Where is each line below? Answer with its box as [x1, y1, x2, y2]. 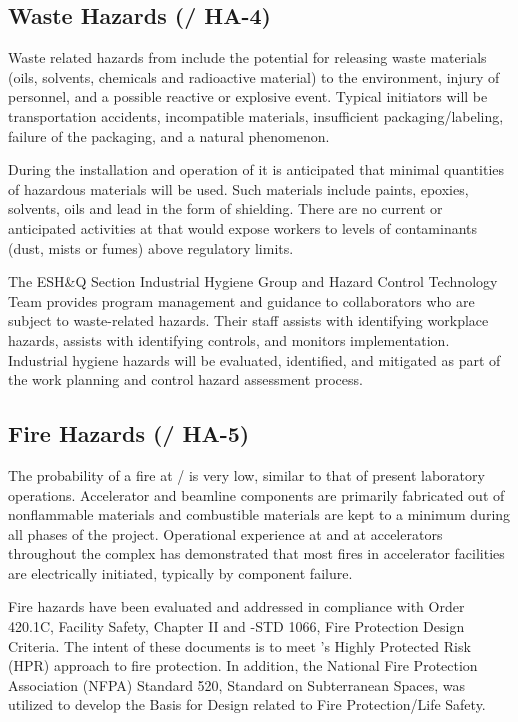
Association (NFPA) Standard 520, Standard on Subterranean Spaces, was [8, 674, 466, 695]
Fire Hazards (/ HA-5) [8, 418, 250, 449]
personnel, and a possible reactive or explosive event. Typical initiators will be [8, 86, 488, 107]
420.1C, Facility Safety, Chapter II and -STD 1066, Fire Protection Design [8, 616, 465, 637]
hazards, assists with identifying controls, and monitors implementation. [8, 329, 450, 350]
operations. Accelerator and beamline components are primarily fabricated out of [8, 484, 505, 505]
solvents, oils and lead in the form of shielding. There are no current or [8, 198, 443, 219]
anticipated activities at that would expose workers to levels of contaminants [8, 217, 478, 238]
